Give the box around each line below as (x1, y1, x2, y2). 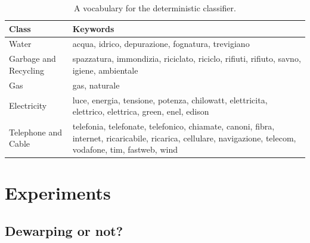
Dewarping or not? (5, 222, 123, 240)
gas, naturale (72, 78, 120, 91)
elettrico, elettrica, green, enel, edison (72, 105, 209, 118)
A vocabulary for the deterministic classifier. (74, 2, 236, 14)
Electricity (9, 99, 47, 112)
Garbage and (9, 52, 56, 65)
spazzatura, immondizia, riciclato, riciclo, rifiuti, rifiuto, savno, (72, 52, 301, 65)
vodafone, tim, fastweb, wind (72, 143, 178, 156)
